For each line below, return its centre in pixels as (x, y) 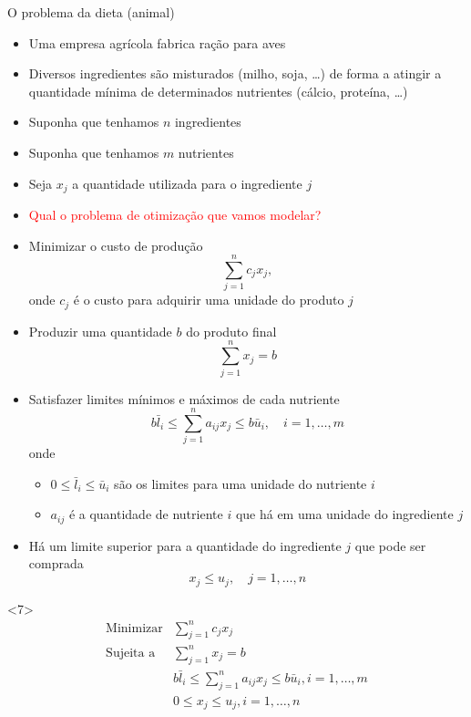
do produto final (231, 331)
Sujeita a (131, 653)
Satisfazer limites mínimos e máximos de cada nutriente (184, 398)
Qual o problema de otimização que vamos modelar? (175, 215)
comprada (56, 563)
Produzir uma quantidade (100, 331)
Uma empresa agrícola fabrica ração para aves (157, 42)
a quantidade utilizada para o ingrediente (187, 183)
